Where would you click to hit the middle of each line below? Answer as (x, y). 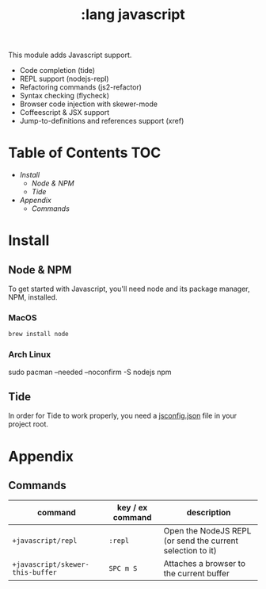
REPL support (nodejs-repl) (64, 79)
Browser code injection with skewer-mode (89, 104)
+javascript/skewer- (51, 565)
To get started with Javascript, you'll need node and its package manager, (129, 289)
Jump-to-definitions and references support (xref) (102, 121)
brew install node (38, 335)
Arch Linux (30, 354)
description (209, 513)
